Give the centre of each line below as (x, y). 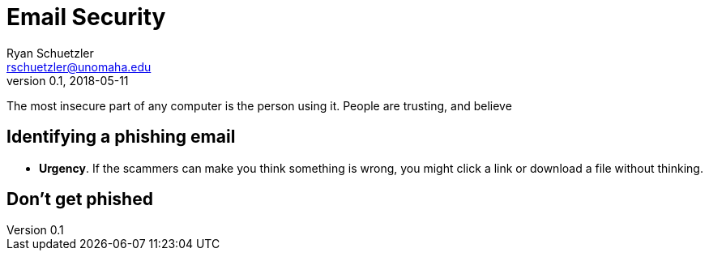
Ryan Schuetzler (50, 53)
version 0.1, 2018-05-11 (68, 80)
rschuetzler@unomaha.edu (79, 66)
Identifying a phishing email (121, 137)
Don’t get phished (80, 199)
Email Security (86, 17)
